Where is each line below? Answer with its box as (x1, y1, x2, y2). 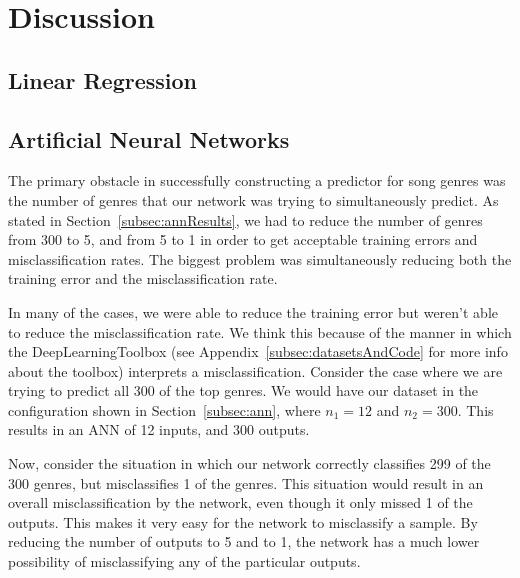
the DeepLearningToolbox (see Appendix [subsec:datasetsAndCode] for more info (8, 341, 508, 362)
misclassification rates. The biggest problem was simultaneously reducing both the (8, 248, 512, 269)
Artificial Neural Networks (8, 123, 290, 154)
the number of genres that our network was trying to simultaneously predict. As (8, 189, 499, 210)
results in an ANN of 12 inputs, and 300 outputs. (8, 419, 310, 440)
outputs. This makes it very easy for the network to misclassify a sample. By (8, 511, 478, 532)
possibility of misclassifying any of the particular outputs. (8, 551, 361, 572)
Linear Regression (8, 64, 197, 95)
